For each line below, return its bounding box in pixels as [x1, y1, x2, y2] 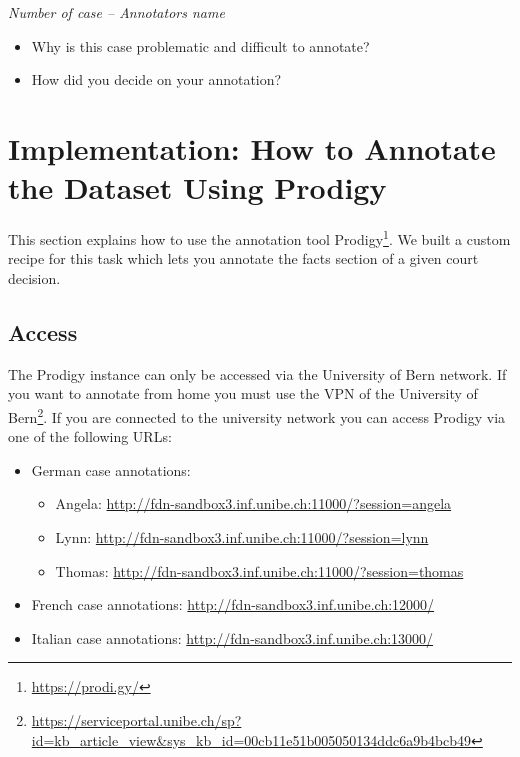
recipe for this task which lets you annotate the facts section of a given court [8, 248, 479, 269]
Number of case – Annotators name [8, 2, 225, 22]
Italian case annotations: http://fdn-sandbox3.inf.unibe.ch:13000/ [31, 627, 434, 648]
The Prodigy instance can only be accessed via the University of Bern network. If [8, 363, 507, 384]
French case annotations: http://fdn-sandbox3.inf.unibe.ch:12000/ [31, 594, 435, 615]
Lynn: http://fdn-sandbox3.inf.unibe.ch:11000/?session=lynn [55, 526, 429, 547]
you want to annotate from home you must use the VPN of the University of [8, 383, 478, 404]
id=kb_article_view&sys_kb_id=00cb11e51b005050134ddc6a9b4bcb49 [31, 729, 472, 750]
